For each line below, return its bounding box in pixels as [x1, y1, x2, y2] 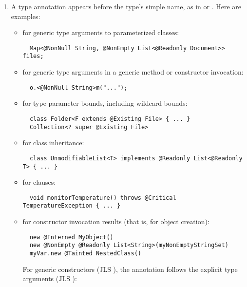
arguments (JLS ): [22, 273, 77, 284]
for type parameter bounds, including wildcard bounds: [22, 98, 188, 108]
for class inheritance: [22, 137, 84, 148]
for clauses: [22, 177, 56, 187]
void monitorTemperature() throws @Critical [29, 194, 176, 201]
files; [22, 53, 44, 60]
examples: [11, 11, 40, 21]
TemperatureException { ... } [22, 202, 121, 210]
